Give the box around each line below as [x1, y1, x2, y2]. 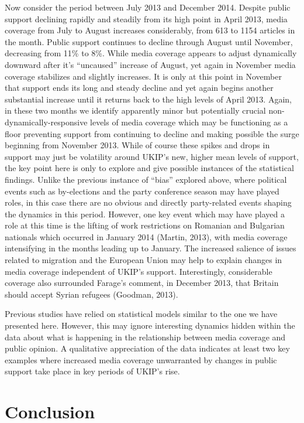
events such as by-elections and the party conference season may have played [5, 185, 279, 197]
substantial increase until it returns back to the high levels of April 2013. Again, [5, 93, 292, 105]
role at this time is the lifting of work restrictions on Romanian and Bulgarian [5, 219, 285, 231]
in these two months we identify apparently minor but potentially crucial [5, 104, 266, 117]
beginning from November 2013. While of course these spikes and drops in [5, 139, 270, 151]
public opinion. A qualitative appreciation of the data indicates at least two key [5, 342, 290, 354]
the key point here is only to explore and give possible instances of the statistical [5, 162, 294, 174]
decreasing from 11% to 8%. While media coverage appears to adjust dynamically [5, 47, 297, 59]
